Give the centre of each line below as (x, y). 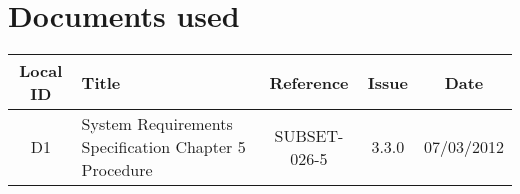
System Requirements (157, 124)
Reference (309, 82)
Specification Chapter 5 (163, 147)
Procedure (117, 170)
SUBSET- (309, 135)
